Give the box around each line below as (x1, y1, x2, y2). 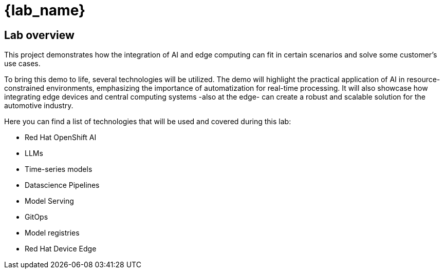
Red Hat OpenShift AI (25, 133, 97, 142)
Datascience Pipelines (25, 181, 100, 190)
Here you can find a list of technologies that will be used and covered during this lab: (4, 117, 291, 126)
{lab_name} (4, 2, 86, 19)
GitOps (25, 212, 48, 222)
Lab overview (4, 28, 75, 42)
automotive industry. (4, 101, 73, 110)
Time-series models (25, 165, 92, 174)
